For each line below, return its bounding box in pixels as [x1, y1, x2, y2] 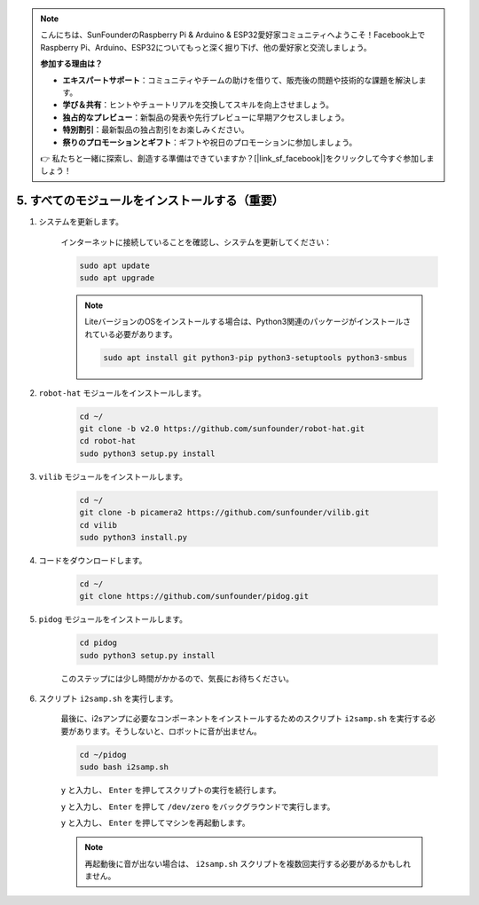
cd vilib [79, 520, 118, 530]
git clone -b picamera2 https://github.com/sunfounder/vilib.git [79, 508, 370, 518]
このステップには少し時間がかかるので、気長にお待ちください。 [60, 673, 294, 683]
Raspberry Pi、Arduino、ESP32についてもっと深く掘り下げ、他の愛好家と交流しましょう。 [40, 42, 372, 52]
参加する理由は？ [40, 59, 103, 69]
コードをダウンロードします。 [38, 555, 147, 565]
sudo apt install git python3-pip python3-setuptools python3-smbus [103, 352, 408, 363]
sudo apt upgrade [79, 272, 155, 283]
